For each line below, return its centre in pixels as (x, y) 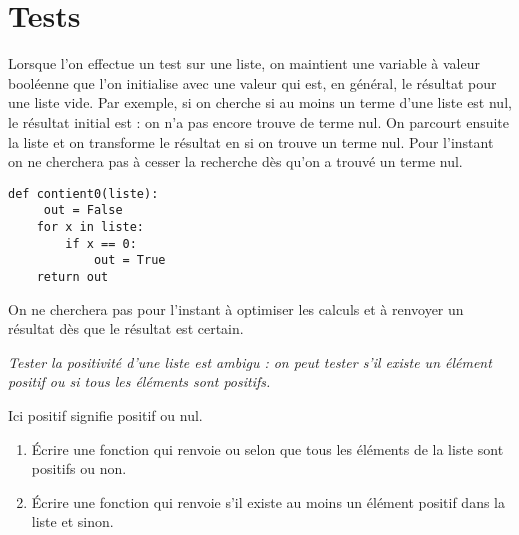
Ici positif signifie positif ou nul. (105, 415)
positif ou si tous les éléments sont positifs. (139, 381)
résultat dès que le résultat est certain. (126, 328)
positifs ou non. (79, 468)
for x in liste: (90, 227)
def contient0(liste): (83, 193)
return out (72, 276)
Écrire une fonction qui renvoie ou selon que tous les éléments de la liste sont (267, 448)
